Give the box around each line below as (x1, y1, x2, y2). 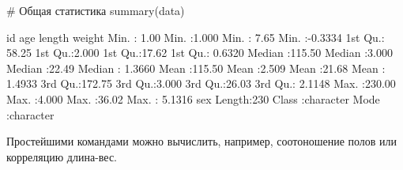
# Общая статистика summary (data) (6, 2, 185, 18)
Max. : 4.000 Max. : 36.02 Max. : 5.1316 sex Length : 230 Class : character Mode (6, 90, 380, 107)
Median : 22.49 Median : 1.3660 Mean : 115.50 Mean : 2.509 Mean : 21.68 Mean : (6, 59, 386, 76)
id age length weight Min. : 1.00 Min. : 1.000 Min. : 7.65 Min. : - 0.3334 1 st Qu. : (6, 28, 385, 45)
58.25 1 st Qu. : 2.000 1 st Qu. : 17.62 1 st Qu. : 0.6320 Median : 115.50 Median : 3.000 (6, 44, 393, 61)
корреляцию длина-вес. (6, 148, 118, 164)
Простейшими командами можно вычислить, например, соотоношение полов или (6, 133, 397, 149)
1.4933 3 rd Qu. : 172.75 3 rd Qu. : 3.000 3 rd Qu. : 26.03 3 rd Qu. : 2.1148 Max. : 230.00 (6, 75, 396, 92)
